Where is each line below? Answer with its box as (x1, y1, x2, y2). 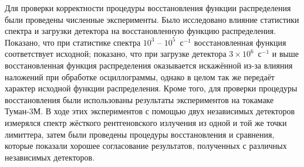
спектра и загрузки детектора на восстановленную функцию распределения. (5, 25, 276, 37)
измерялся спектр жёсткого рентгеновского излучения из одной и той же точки (5, 116, 287, 128)
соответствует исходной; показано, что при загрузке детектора (5, 47, 227, 60)
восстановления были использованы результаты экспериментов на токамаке (5, 93, 274, 105)
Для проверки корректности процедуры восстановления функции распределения (5, 2, 291, 13)
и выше (272, 47, 299, 60)
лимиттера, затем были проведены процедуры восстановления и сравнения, (5, 128, 275, 140)
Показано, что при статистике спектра (5, 36, 141, 48)
